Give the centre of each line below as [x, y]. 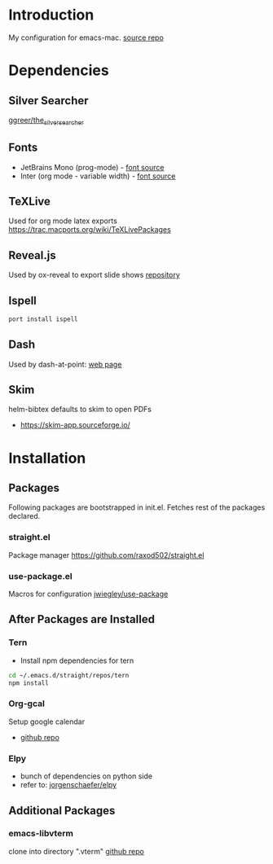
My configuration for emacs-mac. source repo [86, 37]
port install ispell [44, 319]
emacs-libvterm [41, 834]
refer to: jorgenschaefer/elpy [68, 785]
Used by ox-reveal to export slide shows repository [95, 275]
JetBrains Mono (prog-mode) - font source [92, 167]
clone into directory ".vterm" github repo [76, 851]
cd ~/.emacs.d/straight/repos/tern [69, 675]
